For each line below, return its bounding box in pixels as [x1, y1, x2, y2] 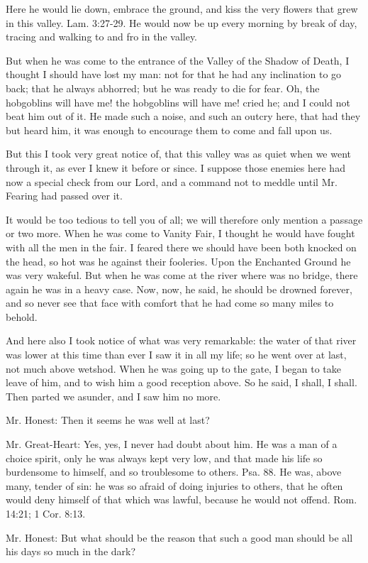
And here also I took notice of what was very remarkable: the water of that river [6, 333, 357, 348]
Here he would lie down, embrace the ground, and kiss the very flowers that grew [6, 1, 358, 16]
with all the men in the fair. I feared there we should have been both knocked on [6, 239, 357, 254]
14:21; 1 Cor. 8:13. [6, 506, 86, 520]
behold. [6, 309, 38, 324]
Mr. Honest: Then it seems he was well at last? [6, 412, 210, 427]
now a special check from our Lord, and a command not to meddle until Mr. [6, 174, 338, 189]
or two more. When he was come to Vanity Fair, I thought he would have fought [6, 226, 355, 241]
